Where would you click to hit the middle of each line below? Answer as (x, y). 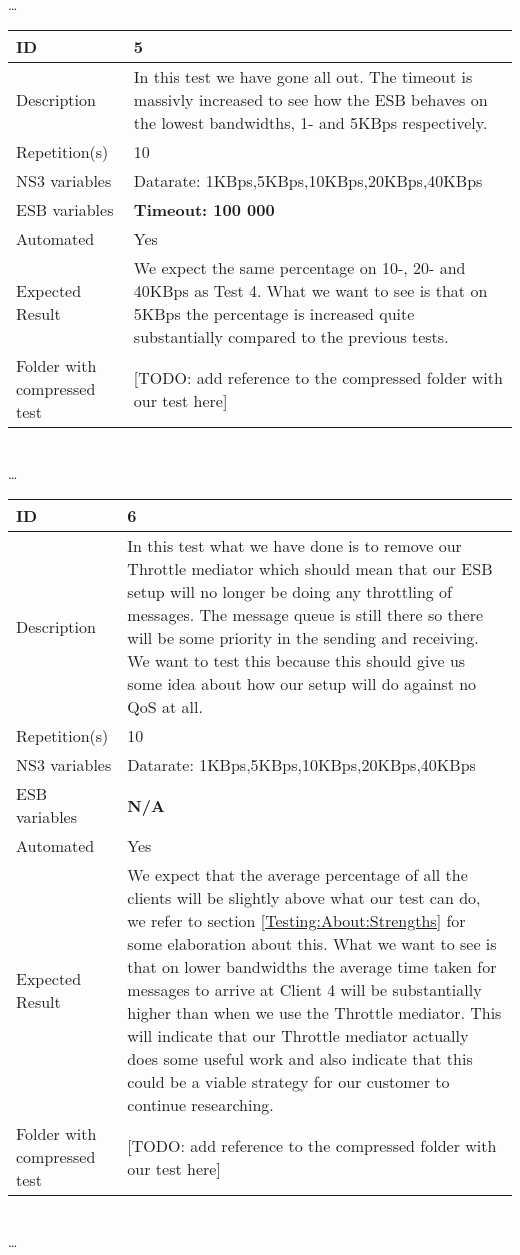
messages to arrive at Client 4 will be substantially (304, 990)
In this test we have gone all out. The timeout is (303, 77)
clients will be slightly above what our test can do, (304, 898)
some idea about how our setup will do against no (302, 684)
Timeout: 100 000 (204, 210)
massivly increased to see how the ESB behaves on (310, 100)
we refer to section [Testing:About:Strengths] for (296, 921)
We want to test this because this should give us (296, 661)
